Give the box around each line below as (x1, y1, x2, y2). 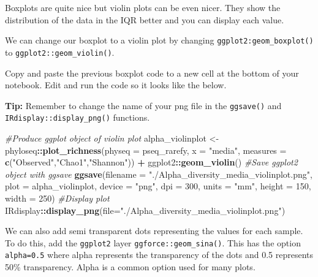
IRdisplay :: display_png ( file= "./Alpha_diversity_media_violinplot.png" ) (5, 203, 286, 216)
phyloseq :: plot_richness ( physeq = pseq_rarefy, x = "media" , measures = (5, 143, 287, 156)
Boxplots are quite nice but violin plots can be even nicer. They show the (5, 1, 281, 13)
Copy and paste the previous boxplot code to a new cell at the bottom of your (5, 66, 299, 79)
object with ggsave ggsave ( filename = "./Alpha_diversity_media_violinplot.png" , (5, 167, 312, 180)
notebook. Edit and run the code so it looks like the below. (5, 78, 227, 91)
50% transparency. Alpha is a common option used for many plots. (5, 260, 256, 273)
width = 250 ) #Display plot (5, 191, 110, 204)
